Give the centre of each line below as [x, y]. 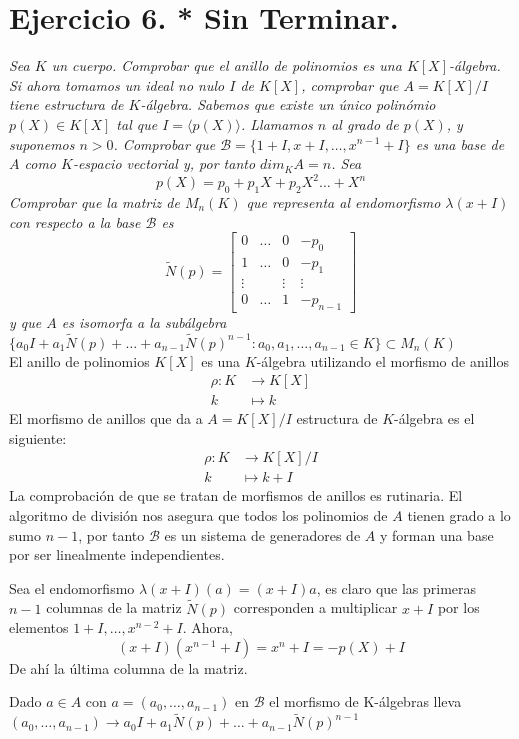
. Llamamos [277, 123]
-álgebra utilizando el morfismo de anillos [382, 360]
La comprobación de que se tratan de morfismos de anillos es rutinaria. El [236, 495]
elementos [39, 627]
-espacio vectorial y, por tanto [164, 163]
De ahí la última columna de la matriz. [128, 667]
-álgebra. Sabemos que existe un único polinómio [288, 104]
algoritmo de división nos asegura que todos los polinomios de [198, 515]
